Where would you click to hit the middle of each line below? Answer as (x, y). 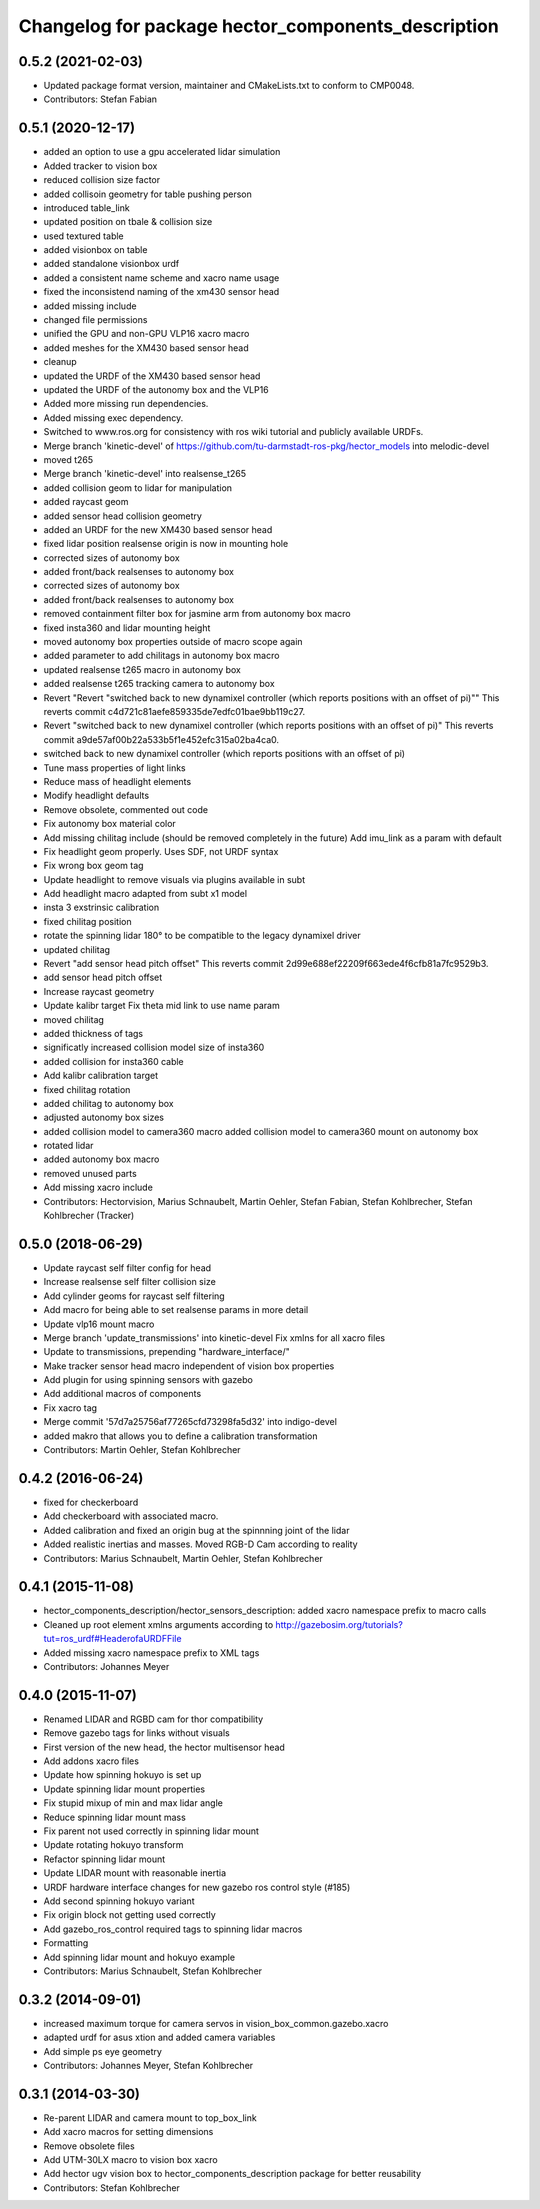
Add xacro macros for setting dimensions (128, 2132)
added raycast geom (86, 502)
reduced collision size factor (102, 180)
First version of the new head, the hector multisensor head (164, 1747)
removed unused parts (90, 1173)
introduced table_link (86, 207)
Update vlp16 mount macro (99, 1324)
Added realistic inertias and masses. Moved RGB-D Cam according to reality (201, 1544)
